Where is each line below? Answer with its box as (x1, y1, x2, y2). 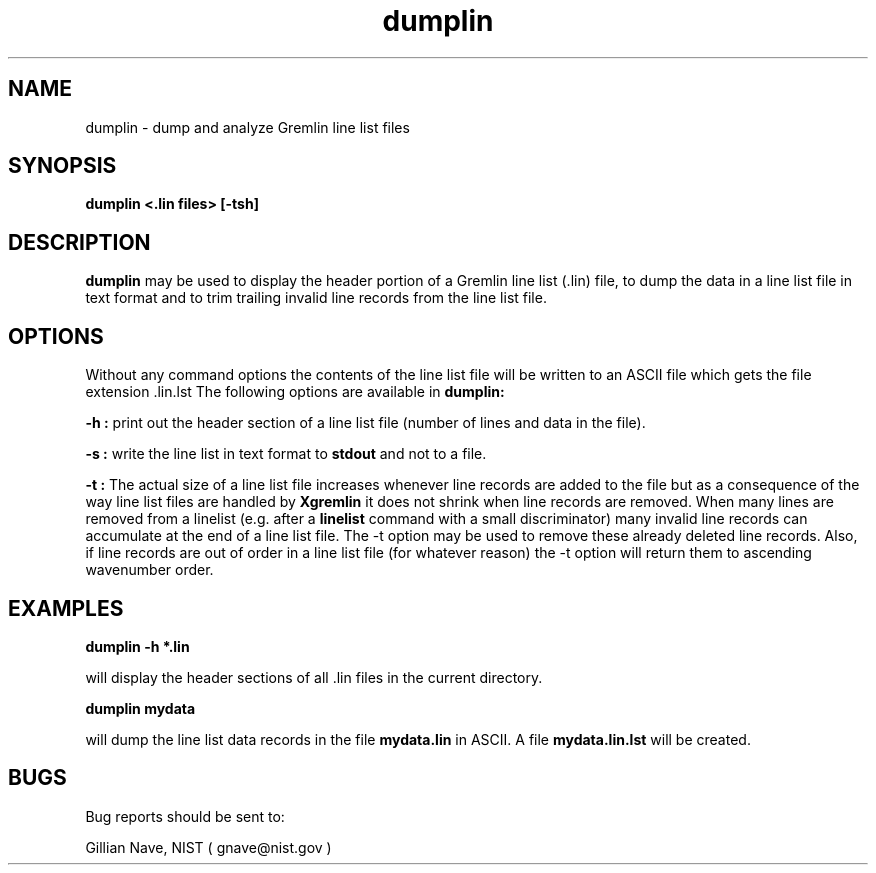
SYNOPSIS (8, 153, 117, 179)
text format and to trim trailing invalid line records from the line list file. (85, 289, 547, 307)
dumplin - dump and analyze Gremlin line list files (85, 118, 410, 136)
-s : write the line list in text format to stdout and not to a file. (85, 445, 487, 463)
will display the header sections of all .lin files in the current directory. (85, 668, 543, 686)
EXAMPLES (8, 595, 124, 621)
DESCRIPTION (8, 229, 151, 255)
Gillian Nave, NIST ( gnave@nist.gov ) (85, 838, 332, 856)
